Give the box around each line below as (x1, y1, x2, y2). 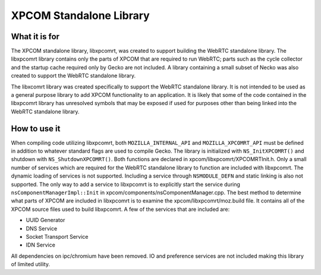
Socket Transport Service (26, 233, 89, 240)
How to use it (11, 124, 61, 134)
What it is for (11, 31, 59, 42)
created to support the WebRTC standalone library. (11, 72, 136, 80)
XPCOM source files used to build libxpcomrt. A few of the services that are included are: (11, 206, 230, 213)
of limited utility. (11, 261, 51, 268)
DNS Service (26, 225, 58, 232)
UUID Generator (26, 217, 65, 224)
